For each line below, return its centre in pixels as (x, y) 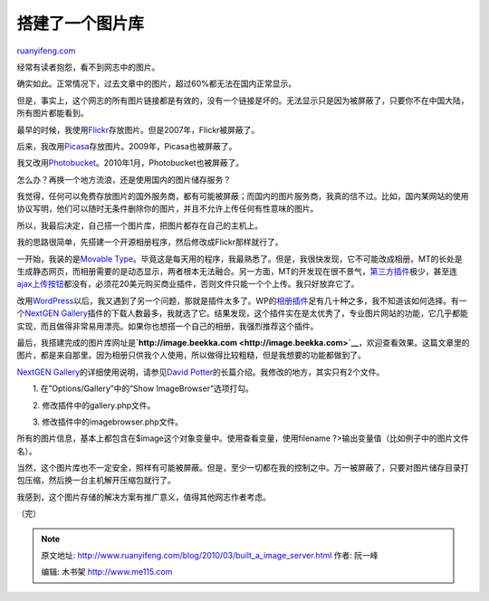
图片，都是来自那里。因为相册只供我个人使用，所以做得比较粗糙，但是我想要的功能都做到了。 (191, 355)
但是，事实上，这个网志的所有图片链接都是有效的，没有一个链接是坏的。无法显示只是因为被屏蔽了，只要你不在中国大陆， (243, 100)
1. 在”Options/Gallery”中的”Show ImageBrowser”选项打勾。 (143, 388)
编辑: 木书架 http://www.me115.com (107, 572)
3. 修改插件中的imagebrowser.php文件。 (108, 422)
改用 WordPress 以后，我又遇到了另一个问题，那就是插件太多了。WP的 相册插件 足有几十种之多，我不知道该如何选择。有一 (242, 300)
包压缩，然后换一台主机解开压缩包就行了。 (96, 481)
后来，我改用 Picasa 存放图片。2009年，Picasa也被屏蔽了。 (127, 146)
